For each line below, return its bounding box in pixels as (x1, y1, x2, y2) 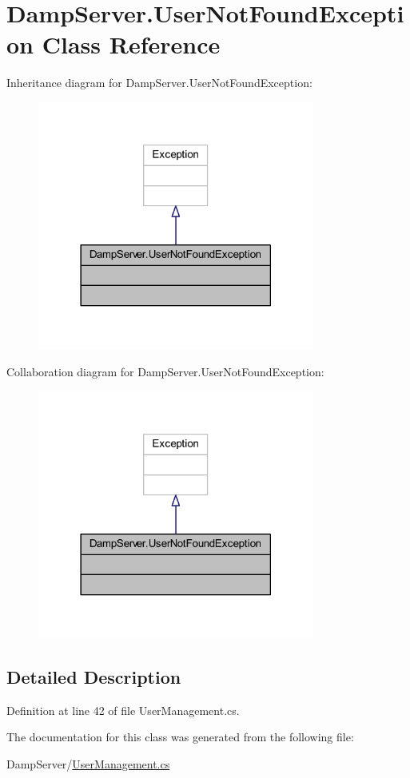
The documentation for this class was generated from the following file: (6, 728, 354, 745)
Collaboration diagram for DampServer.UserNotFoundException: (6, 363, 324, 379)
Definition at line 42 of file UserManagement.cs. (6, 701, 240, 718)
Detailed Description (6, 664, 181, 689)
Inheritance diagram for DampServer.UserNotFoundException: (6, 74, 312, 91)
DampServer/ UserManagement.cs (6, 755, 170, 772)
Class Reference (42, 28, 221, 61)
